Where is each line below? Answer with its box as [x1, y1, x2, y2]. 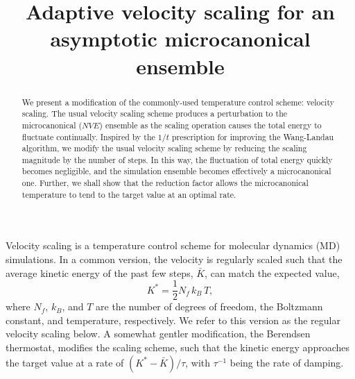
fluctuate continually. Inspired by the [21, 130, 155, 142]
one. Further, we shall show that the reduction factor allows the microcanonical [21, 177, 309, 189]
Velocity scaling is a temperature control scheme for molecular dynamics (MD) [6, 238, 340, 253]
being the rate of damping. [230, 355, 344, 369]
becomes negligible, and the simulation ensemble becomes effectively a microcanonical [21, 165, 331, 177]
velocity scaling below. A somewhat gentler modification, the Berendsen [6, 326, 311, 341]
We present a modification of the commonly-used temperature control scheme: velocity [21, 96, 334, 108]
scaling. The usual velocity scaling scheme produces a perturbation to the [21, 108, 288, 119]
